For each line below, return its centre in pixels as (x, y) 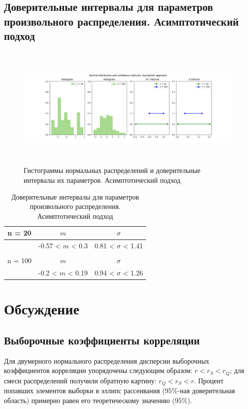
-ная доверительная (206, 391)
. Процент (209, 380)
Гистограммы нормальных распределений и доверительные (112, 170)
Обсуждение (42, 309)
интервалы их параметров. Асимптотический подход (102, 180)
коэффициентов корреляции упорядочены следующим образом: (98, 370)
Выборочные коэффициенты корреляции (102, 340)
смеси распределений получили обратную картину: (80, 380)
